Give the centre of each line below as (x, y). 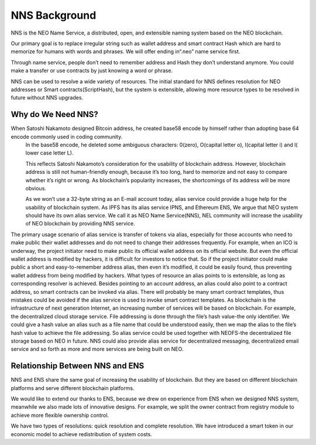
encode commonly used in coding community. (67, 136)
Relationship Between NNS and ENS (78, 366)
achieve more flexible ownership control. (60, 415)
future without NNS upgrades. (47, 98)
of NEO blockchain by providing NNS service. (80, 224)
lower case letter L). (49, 153)
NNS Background (54, 15)
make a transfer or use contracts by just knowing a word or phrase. (92, 71)
